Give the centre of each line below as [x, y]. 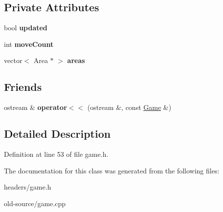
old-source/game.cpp [35, 203]
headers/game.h [28, 187]
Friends [23, 87]
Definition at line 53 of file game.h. [56, 154]
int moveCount [29, 44]
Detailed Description [57, 134]
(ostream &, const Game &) [129, 107]
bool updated [26, 28]
